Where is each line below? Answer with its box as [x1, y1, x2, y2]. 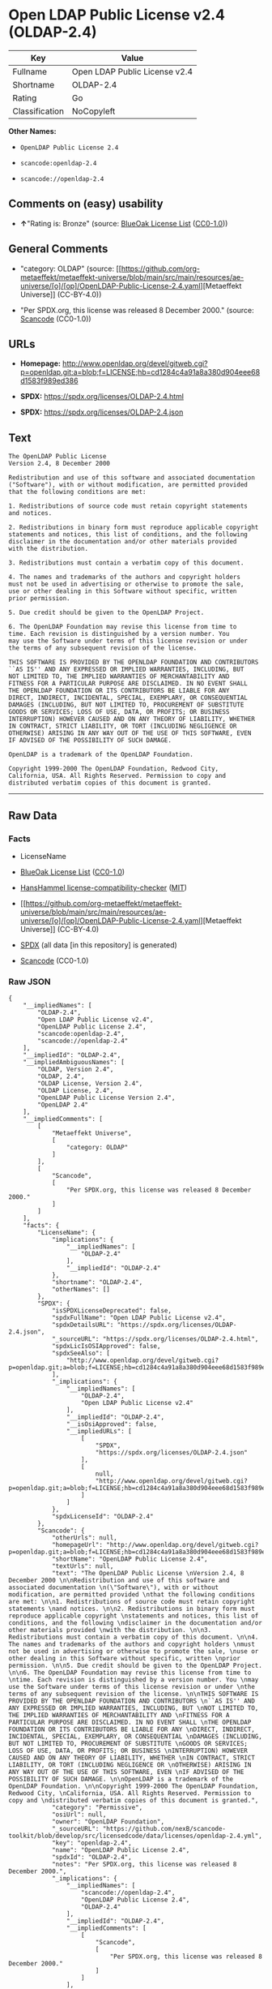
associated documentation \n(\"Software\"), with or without [8, 1583, 219, 1592]
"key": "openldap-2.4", [51, 1839, 132, 1847]
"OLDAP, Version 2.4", [37, 1065, 114, 1074]
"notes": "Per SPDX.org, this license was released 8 [51, 1860, 237, 1869]
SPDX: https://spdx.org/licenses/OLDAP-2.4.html [19, 392, 185, 402]
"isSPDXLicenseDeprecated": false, [51, 1307, 172, 1315]
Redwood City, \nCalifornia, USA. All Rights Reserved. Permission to [8, 1789, 252, 1798]
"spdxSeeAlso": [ [51, 1349, 111, 1358]
